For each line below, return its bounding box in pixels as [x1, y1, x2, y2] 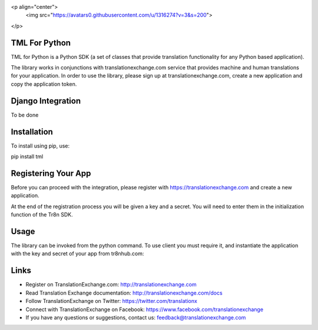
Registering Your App [11, 168, 91, 178]
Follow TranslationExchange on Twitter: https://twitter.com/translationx [25, 298, 197, 305]
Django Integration [11, 96, 81, 106]
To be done [11, 111, 39, 118]
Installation [11, 126, 53, 136]
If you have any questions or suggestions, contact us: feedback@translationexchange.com [25, 314, 246, 321]
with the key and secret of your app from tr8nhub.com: [11, 250, 144, 257]
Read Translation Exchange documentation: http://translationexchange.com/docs [25, 289, 223, 296]
